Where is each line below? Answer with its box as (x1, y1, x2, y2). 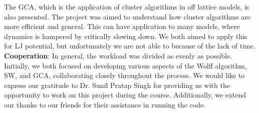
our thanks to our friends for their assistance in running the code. (4, 99, 205, 109)
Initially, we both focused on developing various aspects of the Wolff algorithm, (4, 60, 247, 70)
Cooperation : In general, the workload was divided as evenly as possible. (4, 50, 232, 60)
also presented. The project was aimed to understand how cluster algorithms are (4, 11, 250, 21)
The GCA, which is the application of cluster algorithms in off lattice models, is (4, 1, 249, 11)
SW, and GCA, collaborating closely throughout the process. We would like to (4, 70, 245, 80)
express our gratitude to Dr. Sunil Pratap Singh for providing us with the (4, 79, 230, 90)
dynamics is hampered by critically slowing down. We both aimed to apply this (4, 30, 247, 41)
